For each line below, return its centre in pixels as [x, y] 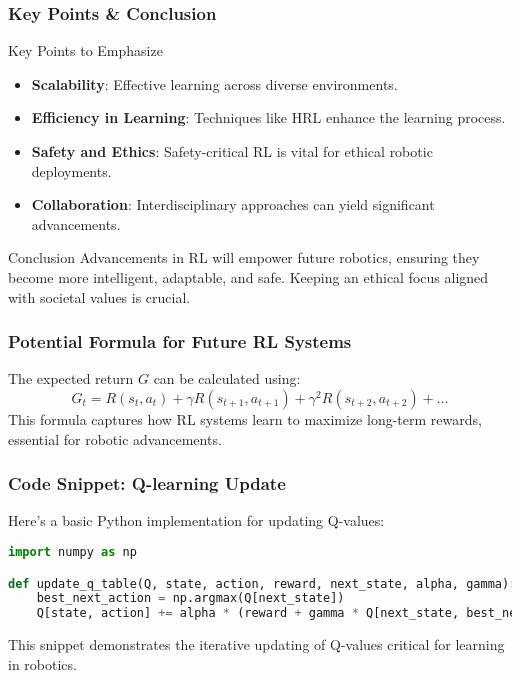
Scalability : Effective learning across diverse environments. [214, 83]
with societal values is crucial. [99, 296]
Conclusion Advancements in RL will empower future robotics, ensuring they [244, 257]
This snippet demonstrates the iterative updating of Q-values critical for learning [256, 644]
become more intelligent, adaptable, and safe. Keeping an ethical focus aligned [248, 276]
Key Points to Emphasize [85, 50]
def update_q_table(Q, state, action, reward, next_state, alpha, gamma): [262, 583]
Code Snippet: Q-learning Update [147, 483]
